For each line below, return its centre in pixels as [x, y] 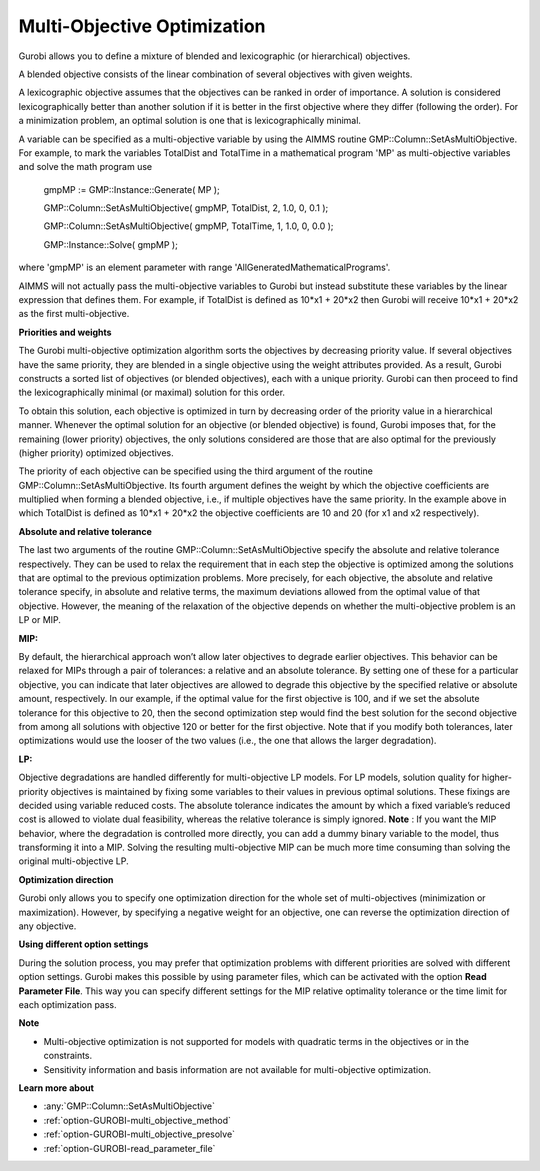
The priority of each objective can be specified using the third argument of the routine [196, 471]
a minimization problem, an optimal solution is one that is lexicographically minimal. [190, 121]
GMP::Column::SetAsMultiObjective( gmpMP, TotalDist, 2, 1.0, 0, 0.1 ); [186, 208]
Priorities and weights [65, 332]
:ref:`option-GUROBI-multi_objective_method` [137, 1120]
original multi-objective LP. [73, 861]
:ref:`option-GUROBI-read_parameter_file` [129, 1148]
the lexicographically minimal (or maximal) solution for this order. [151, 392]
